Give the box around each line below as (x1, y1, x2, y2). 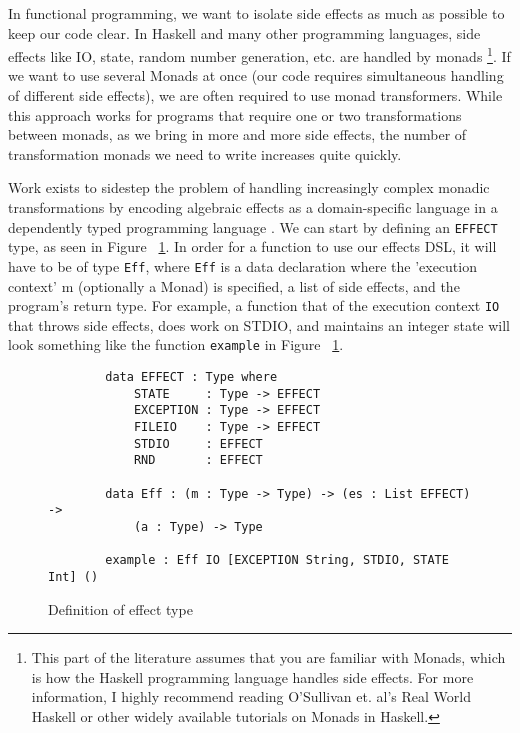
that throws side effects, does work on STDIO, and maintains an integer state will (8, 314, 511, 335)
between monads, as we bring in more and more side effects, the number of (8, 124, 467, 145)
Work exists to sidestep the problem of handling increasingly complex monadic (8, 177, 490, 198)
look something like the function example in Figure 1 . (8, 334, 344, 355)
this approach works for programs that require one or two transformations (8, 104, 462, 125)
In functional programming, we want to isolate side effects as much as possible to (8, 3, 505, 23)
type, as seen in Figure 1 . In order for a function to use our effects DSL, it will (8, 236, 497, 257)
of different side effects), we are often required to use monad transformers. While (8, 85, 503, 106)
